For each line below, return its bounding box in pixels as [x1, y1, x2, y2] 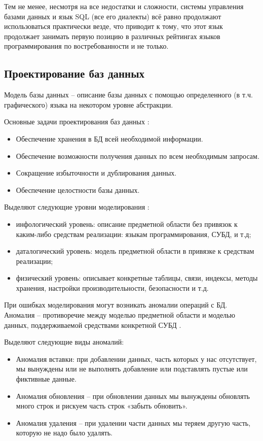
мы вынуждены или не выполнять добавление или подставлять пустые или [16, 363, 248, 374]
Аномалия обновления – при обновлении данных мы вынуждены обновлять [16, 390, 250, 401]
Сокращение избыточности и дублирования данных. [16, 167, 177, 178]
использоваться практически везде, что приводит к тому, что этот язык [4, 21, 223, 31]
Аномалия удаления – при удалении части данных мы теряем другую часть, [16, 417, 251, 428]
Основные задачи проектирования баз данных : [4, 116, 149, 127]
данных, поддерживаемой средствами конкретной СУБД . [4, 319, 181, 330]
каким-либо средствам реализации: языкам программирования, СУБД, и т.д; [16, 228, 251, 239]
